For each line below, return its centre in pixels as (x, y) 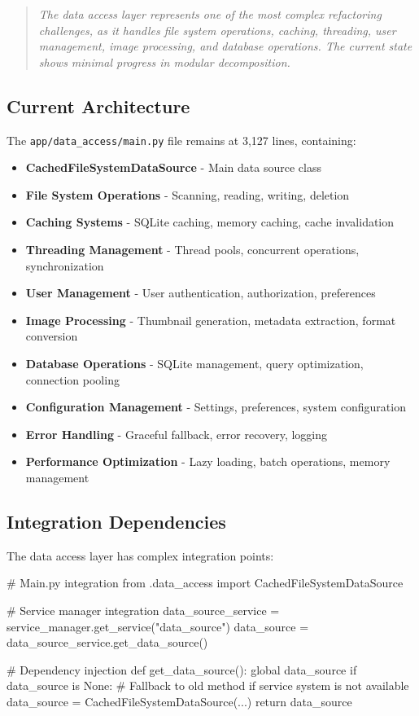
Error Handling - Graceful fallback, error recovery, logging (177, 434)
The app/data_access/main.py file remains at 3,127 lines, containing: (181, 140)
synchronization (65, 265)
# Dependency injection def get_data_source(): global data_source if (182, 669)
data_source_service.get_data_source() (107, 642)
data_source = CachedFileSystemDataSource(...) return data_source (179, 701)
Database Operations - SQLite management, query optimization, (194, 363)
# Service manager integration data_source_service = (143, 610)
